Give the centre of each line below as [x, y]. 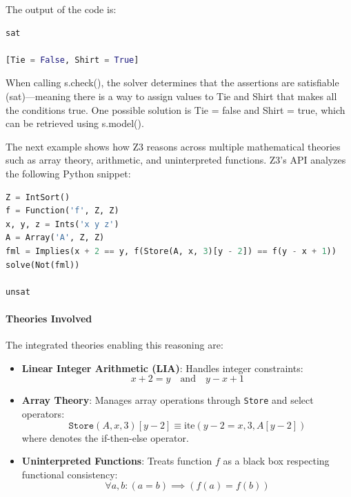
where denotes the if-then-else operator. [105, 437]
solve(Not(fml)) [43, 265]
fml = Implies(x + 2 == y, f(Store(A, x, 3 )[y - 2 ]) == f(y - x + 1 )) [171, 251]
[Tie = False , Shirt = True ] [72, 60]
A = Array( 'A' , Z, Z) [55, 238]
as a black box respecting [276, 461]
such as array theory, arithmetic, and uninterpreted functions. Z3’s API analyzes [176, 160]
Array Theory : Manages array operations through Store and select [168, 400]
